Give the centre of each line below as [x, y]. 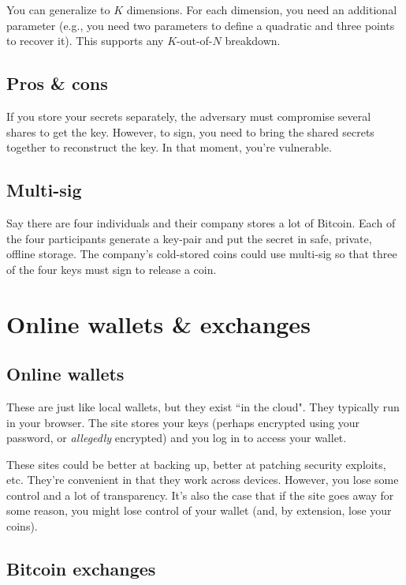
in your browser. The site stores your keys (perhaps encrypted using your [183, 422]
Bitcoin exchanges [81, 569]
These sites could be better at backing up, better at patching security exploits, [196, 464]
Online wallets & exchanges [158, 323]
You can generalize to [58, 9]
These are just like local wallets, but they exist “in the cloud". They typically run [203, 406]
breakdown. [253, 41]
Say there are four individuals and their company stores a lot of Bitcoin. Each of [201, 222]
